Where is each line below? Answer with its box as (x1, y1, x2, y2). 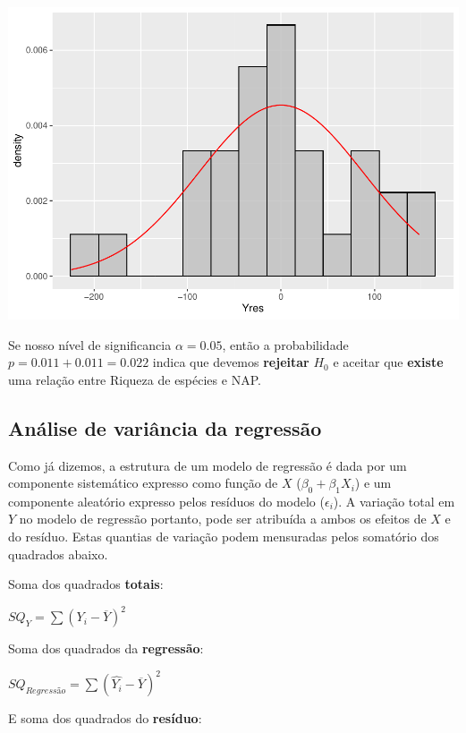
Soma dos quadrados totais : (8, 575, 164, 593)
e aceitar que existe (333, 353, 444, 371)
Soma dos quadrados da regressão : (8, 639, 204, 658)
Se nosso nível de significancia (8, 335, 172, 354)
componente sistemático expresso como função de (8, 473, 278, 492)
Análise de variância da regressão (8, 413, 322, 441)
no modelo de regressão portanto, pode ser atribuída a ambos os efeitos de (19, 509, 427, 528)
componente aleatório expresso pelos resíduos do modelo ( (8, 491, 325, 510)
